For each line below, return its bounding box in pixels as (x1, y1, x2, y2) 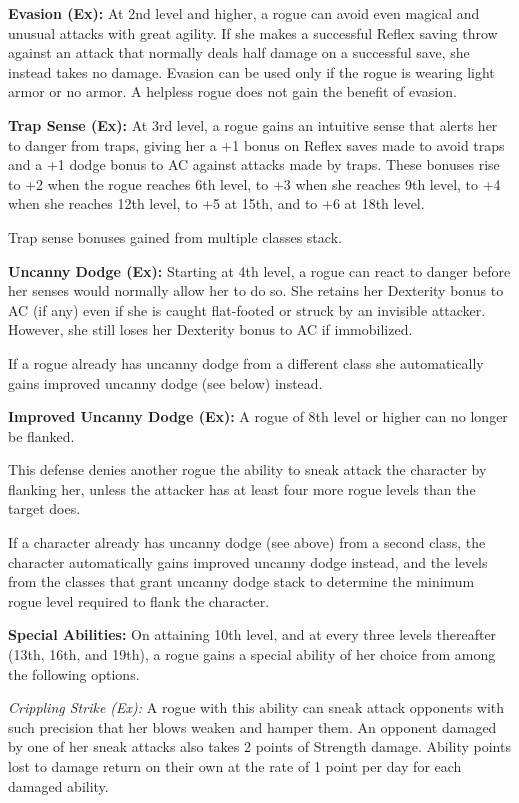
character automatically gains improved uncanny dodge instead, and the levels (8, 551, 488, 572)
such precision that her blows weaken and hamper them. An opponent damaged (8, 716, 497, 737)
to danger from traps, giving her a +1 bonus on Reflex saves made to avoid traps (8, 134, 505, 155)
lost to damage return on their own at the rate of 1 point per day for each (8, 756, 462, 776)
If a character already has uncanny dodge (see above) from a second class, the (8, 532, 486, 553)
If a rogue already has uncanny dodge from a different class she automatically (8, 352, 484, 373)
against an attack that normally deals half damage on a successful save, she (8, 42, 470, 63)
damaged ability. (8, 775, 109, 796)
